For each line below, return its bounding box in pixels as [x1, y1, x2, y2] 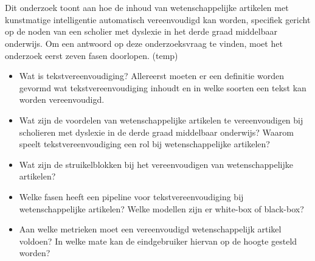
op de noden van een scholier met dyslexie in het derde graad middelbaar [5, 25, 277, 38]
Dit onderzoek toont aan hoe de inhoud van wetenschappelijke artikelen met [5, 1, 289, 14]
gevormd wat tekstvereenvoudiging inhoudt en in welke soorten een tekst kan [19, 81, 306, 94]
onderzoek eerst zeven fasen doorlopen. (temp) [5, 49, 178, 61]
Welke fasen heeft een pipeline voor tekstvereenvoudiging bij [19, 190, 244, 203]
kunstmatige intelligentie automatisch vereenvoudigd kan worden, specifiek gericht [5, 13, 311, 26]
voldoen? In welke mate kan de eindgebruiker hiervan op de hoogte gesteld [19, 234, 297, 247]
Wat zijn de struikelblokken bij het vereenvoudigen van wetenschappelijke [19, 158, 293, 170]
